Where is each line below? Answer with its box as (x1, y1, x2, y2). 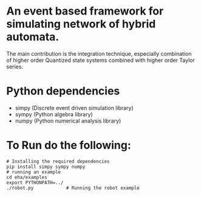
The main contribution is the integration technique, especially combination (6, 50, 192, 57)
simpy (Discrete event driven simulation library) (15, 104, 134, 112)
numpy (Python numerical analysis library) (15, 117, 121, 124)
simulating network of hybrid (6, 17, 156, 31)
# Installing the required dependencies (6, 158, 111, 164)
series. (6, 62, 23, 70)
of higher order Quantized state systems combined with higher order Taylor (6, 56, 196, 64)
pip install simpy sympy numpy (6, 164, 86, 170)
